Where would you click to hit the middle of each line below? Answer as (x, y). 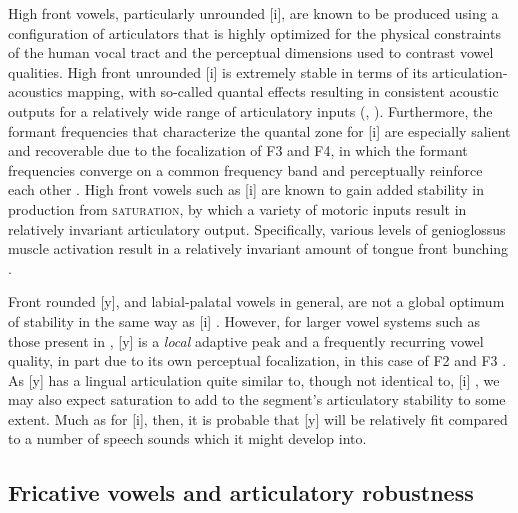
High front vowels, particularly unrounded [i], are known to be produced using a (253, 13)
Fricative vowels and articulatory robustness (241, 492)
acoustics (35, 91)
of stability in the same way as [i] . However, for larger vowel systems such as (244, 320)
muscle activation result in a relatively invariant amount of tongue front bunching (258, 248)
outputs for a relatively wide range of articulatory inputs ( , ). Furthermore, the (250, 110)
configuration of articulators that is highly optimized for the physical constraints (254, 32)
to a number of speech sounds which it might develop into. (187, 438)
